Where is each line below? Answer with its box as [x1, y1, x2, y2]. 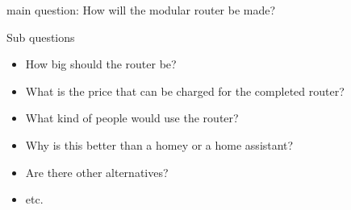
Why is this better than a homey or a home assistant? [25, 136, 294, 153]
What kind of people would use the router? [25, 109, 239, 126]
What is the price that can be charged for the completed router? [25, 82, 345, 99]
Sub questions [6, 28, 75, 45]
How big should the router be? [25, 56, 177, 72]
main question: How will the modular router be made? [6, 2, 276, 18]
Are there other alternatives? [25, 163, 169, 180]
